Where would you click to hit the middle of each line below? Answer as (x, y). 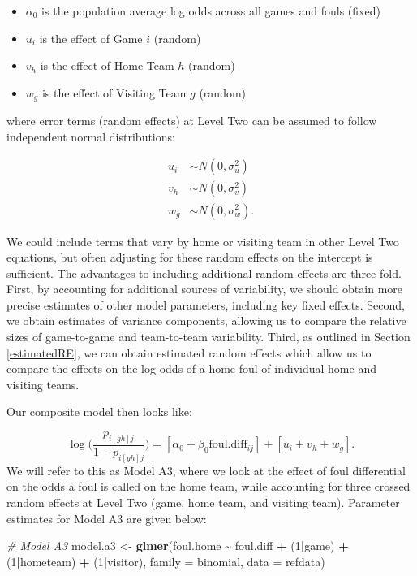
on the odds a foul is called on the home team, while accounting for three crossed (208, 486)
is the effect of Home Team (107, 65)
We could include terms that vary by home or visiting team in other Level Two (203, 241)
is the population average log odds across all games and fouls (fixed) (211, 11)
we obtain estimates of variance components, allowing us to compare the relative (206, 320)
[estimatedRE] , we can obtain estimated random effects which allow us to (189, 352)
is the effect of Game (91, 38)
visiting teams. (43, 384)
